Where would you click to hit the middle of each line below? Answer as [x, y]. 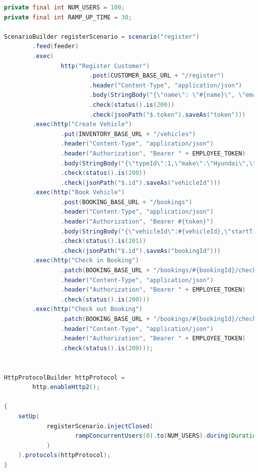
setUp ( [29, 416]
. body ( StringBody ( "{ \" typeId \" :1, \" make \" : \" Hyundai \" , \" [159, 163]
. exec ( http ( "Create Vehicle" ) [82, 124]
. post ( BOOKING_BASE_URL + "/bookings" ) [127, 202]
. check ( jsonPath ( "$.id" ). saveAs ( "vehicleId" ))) [141, 183]
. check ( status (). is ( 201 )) [103, 241]
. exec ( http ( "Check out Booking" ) [88, 309]
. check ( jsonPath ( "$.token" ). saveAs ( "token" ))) [167, 115]
